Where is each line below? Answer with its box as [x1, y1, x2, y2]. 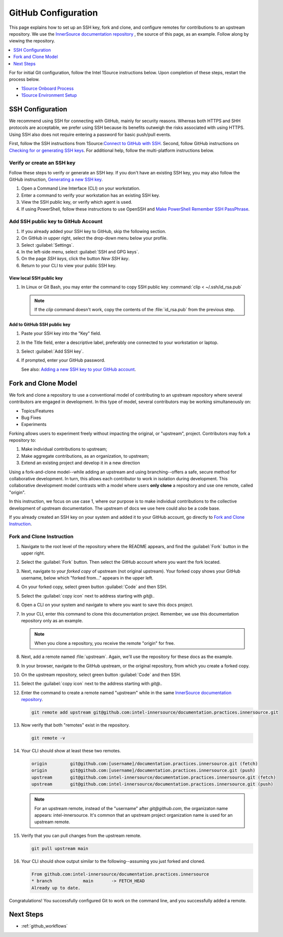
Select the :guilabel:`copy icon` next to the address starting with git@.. [21, 681, 162, 686]
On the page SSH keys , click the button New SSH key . [21, 256, 130, 261]
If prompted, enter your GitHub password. [21, 357, 105, 363]
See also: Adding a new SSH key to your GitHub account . [21, 366, 136, 372]
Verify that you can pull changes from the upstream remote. [21, 832, 141, 838]
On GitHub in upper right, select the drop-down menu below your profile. [21, 235, 168, 241]
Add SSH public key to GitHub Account [9, 218, 102, 225]
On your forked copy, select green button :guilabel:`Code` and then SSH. [21, 584, 167, 590]
